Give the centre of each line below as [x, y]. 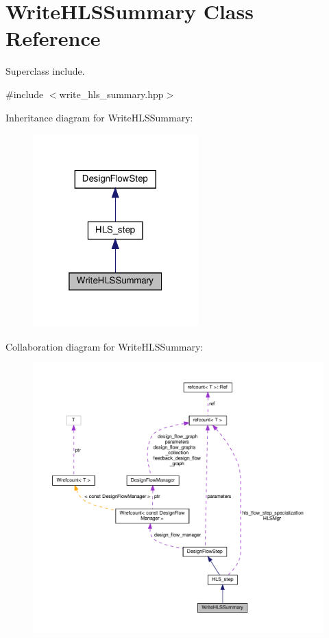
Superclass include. [45, 71]
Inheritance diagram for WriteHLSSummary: [99, 117]
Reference [53, 38]
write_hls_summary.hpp [111, 94]
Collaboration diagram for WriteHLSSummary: [105, 346]
